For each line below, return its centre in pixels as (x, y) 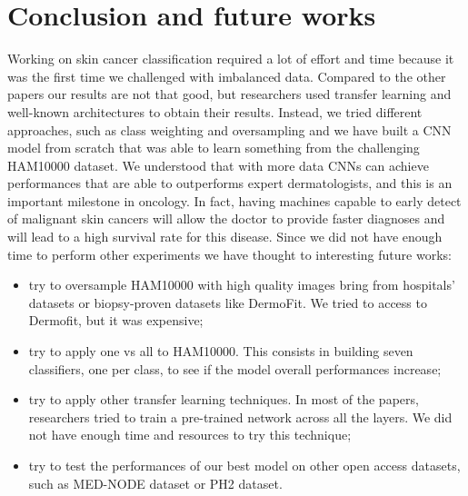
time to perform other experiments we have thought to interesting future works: (229, 254)
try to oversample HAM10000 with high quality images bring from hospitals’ (242, 285)
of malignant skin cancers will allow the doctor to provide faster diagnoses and (226, 218)
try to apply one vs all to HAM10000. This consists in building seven (221, 351)
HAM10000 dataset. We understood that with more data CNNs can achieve (218, 165)
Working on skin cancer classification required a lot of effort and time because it (231, 59)
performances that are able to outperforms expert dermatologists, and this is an (230, 183)
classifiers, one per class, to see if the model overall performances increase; (235, 368)
